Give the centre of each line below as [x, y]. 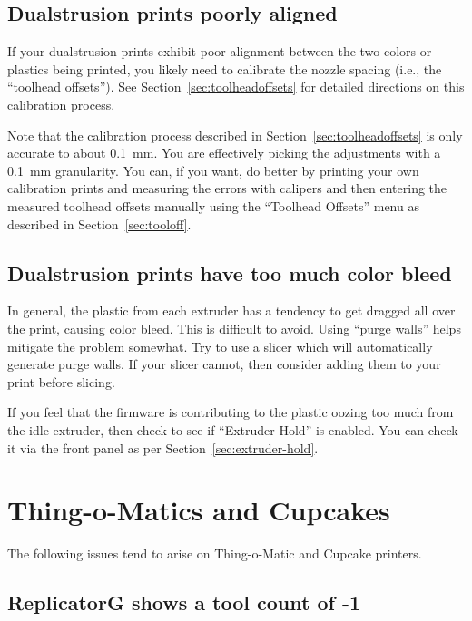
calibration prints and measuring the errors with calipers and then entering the [227, 188]
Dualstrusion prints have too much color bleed [230, 272]
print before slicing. [61, 381]
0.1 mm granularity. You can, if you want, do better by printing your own [213, 170]
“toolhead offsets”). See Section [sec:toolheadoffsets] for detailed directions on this [236, 87]
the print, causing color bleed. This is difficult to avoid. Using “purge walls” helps [234, 328]
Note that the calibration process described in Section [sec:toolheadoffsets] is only [235, 135]
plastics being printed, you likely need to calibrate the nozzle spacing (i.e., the [225, 68]
